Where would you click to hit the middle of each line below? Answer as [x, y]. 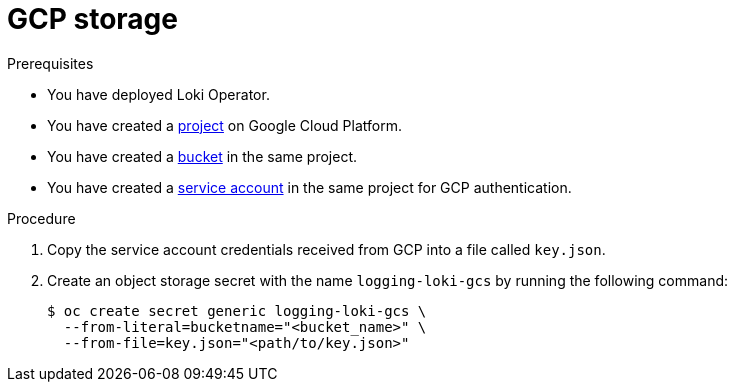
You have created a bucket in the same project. [202, 156]
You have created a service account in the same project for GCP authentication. [309, 187]
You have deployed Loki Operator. [158, 94]
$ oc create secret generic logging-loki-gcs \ [237, 310]
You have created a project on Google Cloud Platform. [224, 125]
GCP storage [92, 19]
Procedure [41, 218]
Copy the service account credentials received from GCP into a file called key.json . [326, 249]
